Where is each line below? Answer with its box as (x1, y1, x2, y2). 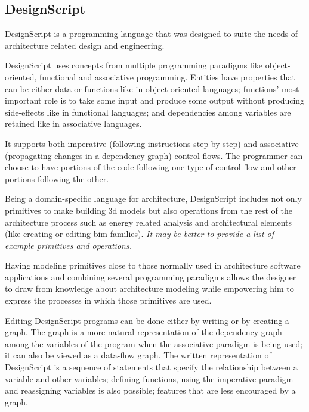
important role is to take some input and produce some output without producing (5, 94, 305, 107)
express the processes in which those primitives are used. (5, 294, 212, 307)
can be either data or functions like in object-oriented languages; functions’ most (5, 82, 299, 95)
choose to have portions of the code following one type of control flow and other (5, 161, 296, 173)
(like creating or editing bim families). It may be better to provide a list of (5, 227, 274, 240)
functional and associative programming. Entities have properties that (39, 70, 295, 83)
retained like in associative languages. (5, 117, 142, 130)
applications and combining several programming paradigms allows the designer (5, 270, 296, 283)
